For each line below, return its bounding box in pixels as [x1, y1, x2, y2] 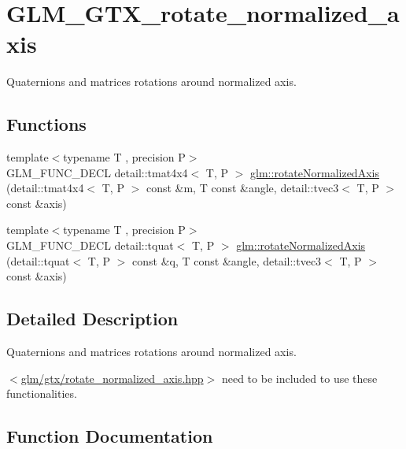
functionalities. [6, 385, 77, 402]
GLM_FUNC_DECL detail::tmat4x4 [6, 164, 188, 180]
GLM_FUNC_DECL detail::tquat [6, 237, 174, 254]
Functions [6, 112, 87, 136]
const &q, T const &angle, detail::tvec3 [132, 252, 322, 269]
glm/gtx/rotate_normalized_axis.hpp [20, 369, 204, 386]
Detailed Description [6, 306, 179, 331]
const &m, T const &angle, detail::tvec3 [146, 180, 339, 196]
